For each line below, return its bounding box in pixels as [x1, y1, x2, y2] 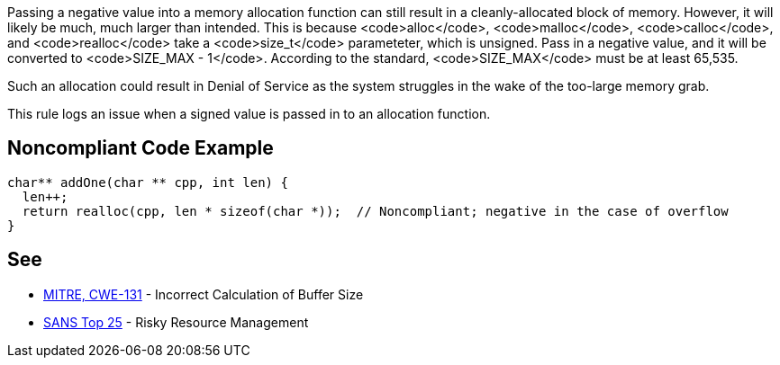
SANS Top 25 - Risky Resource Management [43, 314, 309, 330]
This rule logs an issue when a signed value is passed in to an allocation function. [7, 106, 491, 121]
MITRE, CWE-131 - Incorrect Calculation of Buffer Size [43, 286, 364, 302]
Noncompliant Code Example [7, 137, 274, 160]
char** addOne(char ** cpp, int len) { [7, 174, 288, 190]
